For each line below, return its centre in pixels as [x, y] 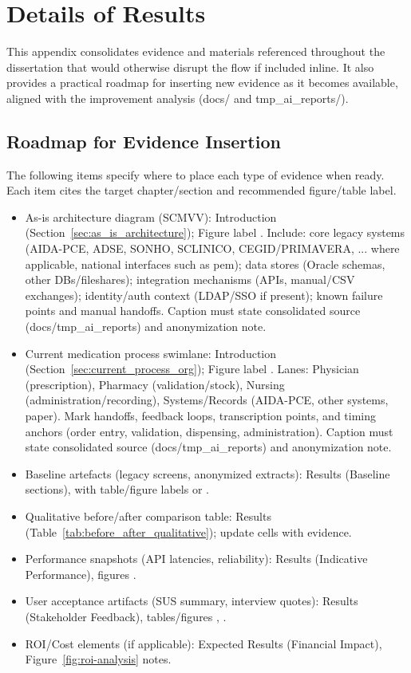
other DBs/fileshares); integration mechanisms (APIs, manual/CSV [190, 279]
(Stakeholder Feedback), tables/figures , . [126, 616]
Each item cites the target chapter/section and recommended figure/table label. [202, 190]
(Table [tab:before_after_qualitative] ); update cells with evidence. [188, 531]
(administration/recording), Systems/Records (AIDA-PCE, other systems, [207, 400]
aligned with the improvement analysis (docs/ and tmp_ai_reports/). [178, 98]
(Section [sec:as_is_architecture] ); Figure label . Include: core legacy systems [215, 232]
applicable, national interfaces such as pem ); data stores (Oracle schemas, [205, 264]
